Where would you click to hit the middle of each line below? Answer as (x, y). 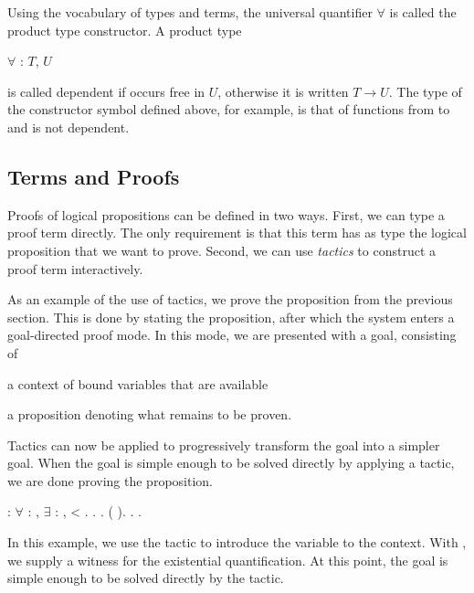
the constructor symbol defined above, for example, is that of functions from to (229, 109)
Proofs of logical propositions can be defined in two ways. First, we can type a (226, 214)
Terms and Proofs (94, 176)
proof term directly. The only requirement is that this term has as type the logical (237, 233)
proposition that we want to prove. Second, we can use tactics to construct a (222, 250)
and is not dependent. (68, 127)
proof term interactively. (75, 268)
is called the (423, 12)
